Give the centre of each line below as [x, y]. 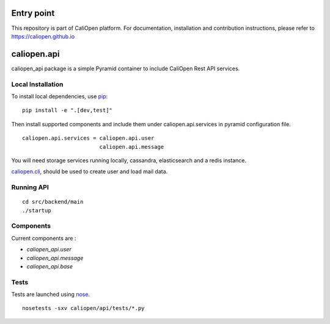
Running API [30, 187]
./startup [37, 210]
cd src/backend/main [53, 202]
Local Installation [37, 84]
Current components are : [44, 238]
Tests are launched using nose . [51, 294]
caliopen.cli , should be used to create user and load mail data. [90, 171]
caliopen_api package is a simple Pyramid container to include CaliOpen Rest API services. [126, 68]
